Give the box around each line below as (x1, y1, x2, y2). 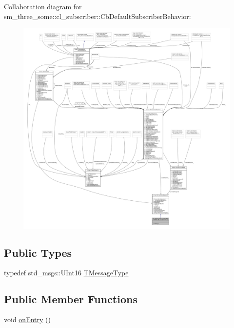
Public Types (4, 245, 72, 260)
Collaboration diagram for (4, 1, 82, 11)
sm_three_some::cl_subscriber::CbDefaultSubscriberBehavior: (4, 11, 191, 21)
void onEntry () (4, 314, 51, 325)
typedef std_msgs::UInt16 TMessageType (4, 268, 129, 278)
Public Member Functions (4, 291, 137, 307)
